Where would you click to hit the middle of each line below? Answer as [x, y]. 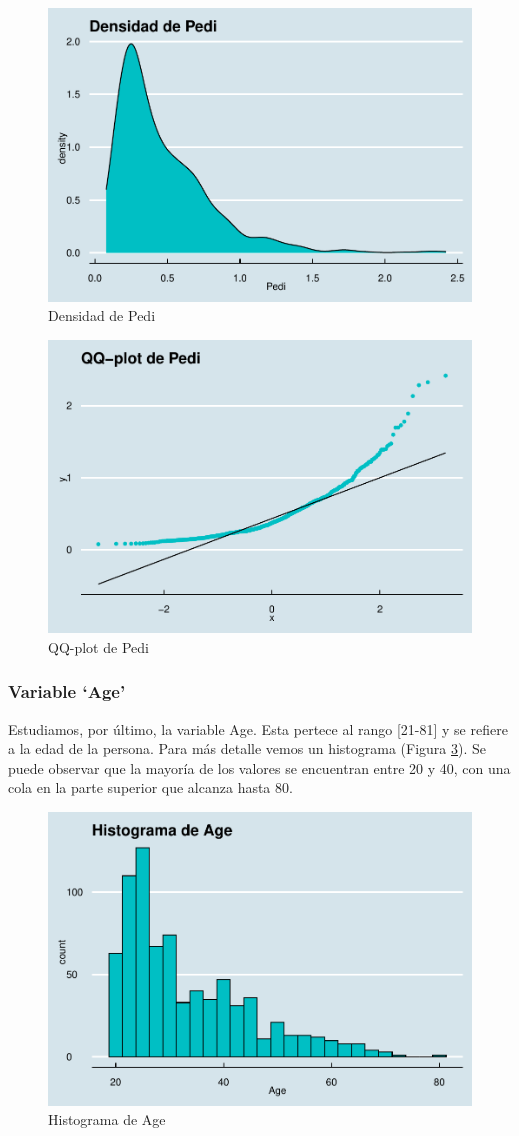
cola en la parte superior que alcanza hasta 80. [150, 787]
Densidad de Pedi [102, 315]
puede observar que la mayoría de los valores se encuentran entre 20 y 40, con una [259, 767]
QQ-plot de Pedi [98, 646]
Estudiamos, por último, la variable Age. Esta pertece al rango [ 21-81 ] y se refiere [258, 728]
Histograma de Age [107, 1119]
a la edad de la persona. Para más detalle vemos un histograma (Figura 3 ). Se [247, 748]
